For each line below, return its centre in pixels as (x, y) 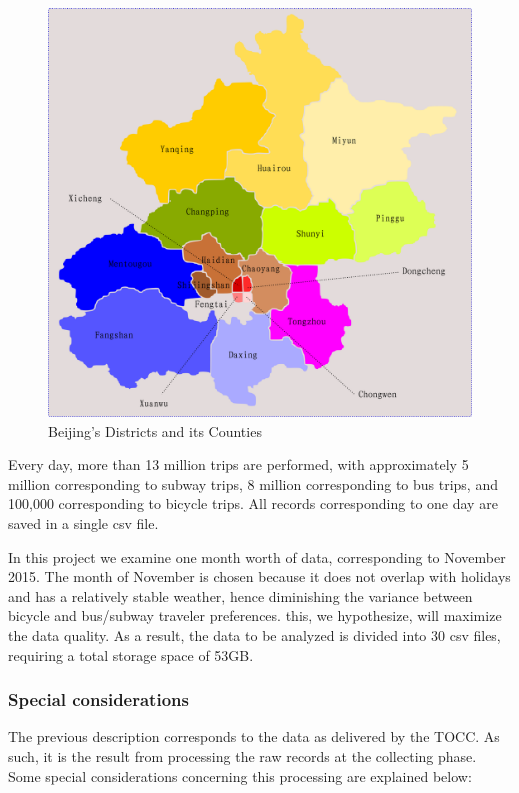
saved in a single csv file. (83, 523)
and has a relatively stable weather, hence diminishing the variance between (240, 595)
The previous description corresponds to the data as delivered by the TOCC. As (254, 736)
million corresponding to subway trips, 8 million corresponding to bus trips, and (253, 483)
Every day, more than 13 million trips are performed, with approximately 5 (238, 464)
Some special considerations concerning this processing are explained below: (240, 775)
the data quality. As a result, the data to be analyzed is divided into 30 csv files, (254, 635)
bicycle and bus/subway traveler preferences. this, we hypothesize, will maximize (255, 615)
